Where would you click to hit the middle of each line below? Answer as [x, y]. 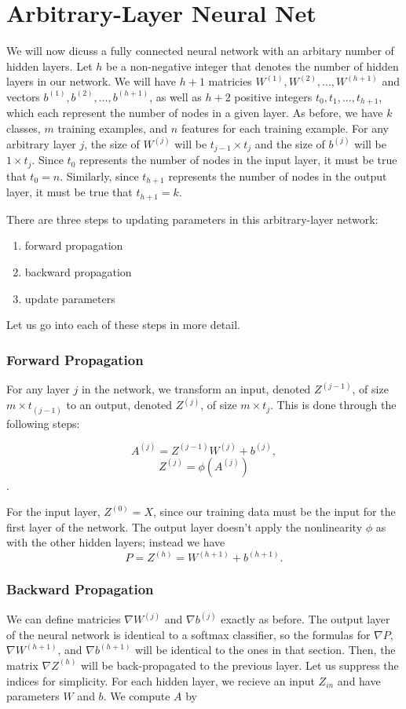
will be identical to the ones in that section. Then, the [265, 650]
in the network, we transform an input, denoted [196, 389]
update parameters [70, 298]
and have [359, 680]
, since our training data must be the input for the [274, 512]
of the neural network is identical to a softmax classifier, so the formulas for [188, 634]
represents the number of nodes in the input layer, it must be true [238, 160]
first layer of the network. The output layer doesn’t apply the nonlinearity [185, 526]
